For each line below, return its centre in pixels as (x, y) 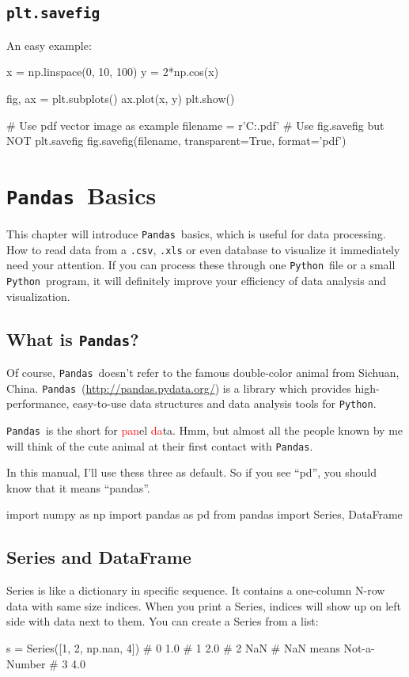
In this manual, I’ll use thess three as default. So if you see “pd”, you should (192, 472)
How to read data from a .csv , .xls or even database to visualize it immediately (203, 249)
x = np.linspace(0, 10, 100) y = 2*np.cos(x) (113, 72)
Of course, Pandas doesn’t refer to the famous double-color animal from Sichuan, (203, 372)
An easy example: (49, 45)
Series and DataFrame (99, 557)
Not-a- (359, 648)
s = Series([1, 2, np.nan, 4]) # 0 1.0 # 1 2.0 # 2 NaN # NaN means (173, 648)
